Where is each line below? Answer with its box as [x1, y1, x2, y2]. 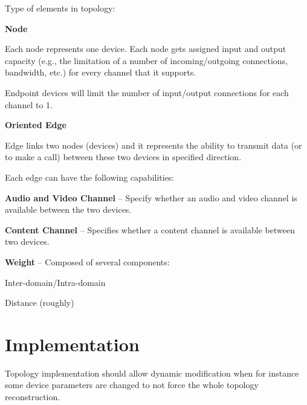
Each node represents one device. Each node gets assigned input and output [5, 42, 286, 55]
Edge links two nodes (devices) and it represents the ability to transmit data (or [5, 138, 302, 151]
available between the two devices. [5, 203, 132, 216]
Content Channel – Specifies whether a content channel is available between [5, 223, 295, 236]
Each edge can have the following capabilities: [5, 170, 175, 183]
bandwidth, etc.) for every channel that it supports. [5, 66, 196, 79]
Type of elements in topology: [5, 2, 115, 14]
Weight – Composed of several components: [5, 255, 170, 268]
